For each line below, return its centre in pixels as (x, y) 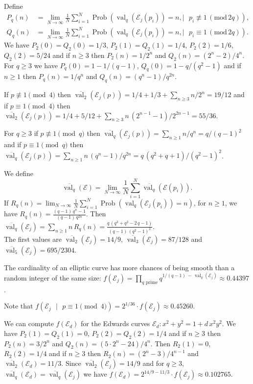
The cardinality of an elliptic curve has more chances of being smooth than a (119, 267)
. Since (71, 363)
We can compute (29, 323)
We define (19, 173)
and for (153, 363)
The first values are (33, 239)
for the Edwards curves (115, 323)
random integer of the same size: (53, 277)
